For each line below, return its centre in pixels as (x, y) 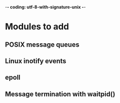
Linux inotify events (36, 61)
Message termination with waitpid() (60, 94)
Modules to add (37, 27)
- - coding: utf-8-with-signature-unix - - (45, 7)
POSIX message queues (42, 44)
